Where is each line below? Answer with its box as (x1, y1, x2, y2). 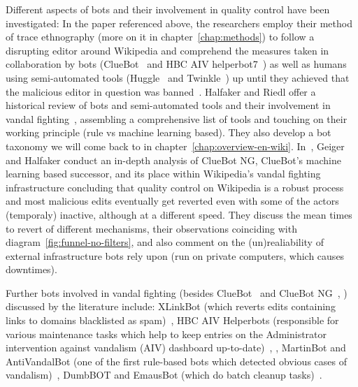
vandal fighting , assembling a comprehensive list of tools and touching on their (6, 111, 348, 126)
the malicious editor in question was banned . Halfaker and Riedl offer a (6, 84, 316, 98)
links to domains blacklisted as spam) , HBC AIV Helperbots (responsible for (6, 313, 339, 328)
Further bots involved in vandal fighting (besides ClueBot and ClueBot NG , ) (6, 285, 348, 300)
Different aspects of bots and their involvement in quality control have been (6, 2, 330, 16)
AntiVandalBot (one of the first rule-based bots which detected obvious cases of (6, 353, 347, 368)
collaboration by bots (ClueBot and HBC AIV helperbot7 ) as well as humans (6, 57, 347, 71)
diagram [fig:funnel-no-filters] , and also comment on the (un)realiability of (6, 235, 324, 249)
